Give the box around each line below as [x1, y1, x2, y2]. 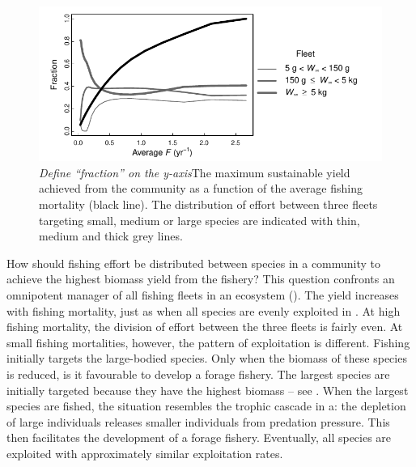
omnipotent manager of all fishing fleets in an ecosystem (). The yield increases [6, 287, 399, 304]
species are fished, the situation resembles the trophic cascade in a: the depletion [6, 397, 406, 414]
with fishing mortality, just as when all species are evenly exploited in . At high [6, 302, 401, 319]
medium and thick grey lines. [39, 227, 183, 244]
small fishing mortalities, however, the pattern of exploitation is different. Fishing [6, 333, 410, 350]
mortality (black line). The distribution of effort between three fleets [39, 196, 378, 213]
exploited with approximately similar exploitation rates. [6, 444, 283, 461]
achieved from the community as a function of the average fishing [39, 180, 363, 197]
